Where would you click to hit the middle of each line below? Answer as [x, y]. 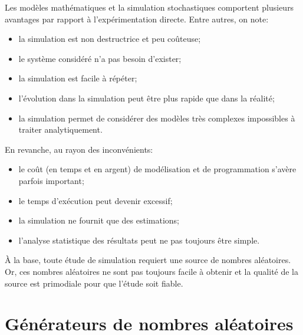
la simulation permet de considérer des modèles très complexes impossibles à [157, 118]
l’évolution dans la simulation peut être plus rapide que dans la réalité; [146, 98]
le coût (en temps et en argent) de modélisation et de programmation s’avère [157, 169]
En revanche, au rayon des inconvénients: [79, 149]
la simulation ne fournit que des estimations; [99, 220]
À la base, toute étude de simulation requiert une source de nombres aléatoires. [148, 260]
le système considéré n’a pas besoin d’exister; [100, 58]
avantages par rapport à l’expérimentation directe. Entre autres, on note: [137, 19]
